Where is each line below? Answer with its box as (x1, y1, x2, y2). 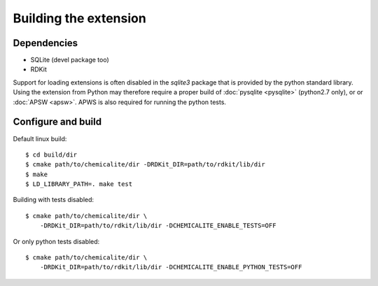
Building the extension (13, 10, 146, 26)
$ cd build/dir (25, 150, 78, 159)
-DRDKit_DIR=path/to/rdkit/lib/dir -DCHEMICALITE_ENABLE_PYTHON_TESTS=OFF (39, 263, 302, 271)
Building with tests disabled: (13, 196, 94, 204)
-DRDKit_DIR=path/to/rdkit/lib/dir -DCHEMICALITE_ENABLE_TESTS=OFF (39, 222, 276, 230)
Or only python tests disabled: (13, 237, 100, 245)
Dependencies (13, 37, 78, 49)
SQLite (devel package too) (30, 56, 110, 64)
